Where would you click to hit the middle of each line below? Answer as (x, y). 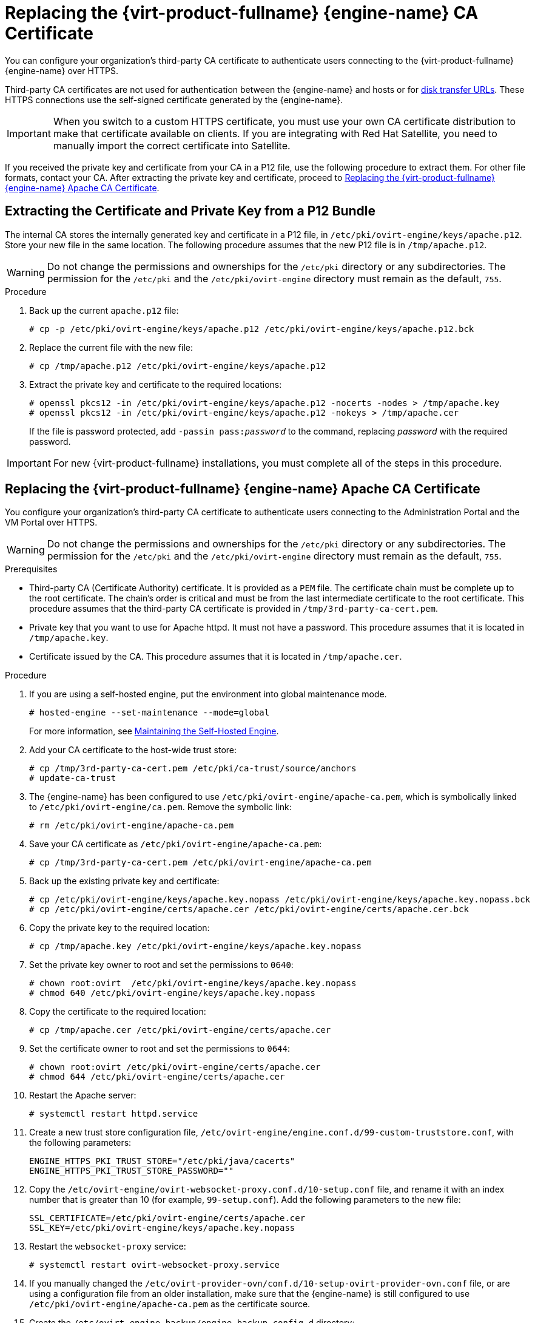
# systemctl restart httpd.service (114, 1114)
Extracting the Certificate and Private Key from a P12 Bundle (190, 211)
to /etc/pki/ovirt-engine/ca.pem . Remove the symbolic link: (160, 807)
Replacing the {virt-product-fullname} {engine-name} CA (242, 13)
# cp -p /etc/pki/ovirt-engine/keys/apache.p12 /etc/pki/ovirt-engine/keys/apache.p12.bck (252, 329)
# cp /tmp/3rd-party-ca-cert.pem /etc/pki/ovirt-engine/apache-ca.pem (200, 863)
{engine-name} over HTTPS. (62, 70)
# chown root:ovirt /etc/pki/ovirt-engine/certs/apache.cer (175, 1067)
